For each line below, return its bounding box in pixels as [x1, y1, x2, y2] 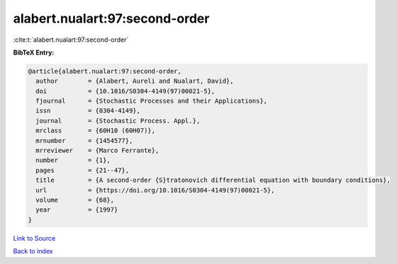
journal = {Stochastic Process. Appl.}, [35, 117, 201, 125]
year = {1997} [35, 206, 118, 214]
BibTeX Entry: [13, 48, 55, 57]
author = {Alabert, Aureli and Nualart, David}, [35, 77, 234, 85]
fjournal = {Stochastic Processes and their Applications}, [35, 97, 268, 105]
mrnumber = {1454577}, [35, 137, 133, 144]
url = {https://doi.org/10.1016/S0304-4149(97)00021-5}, [35, 186, 275, 194]
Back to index [13, 247, 53, 256]
